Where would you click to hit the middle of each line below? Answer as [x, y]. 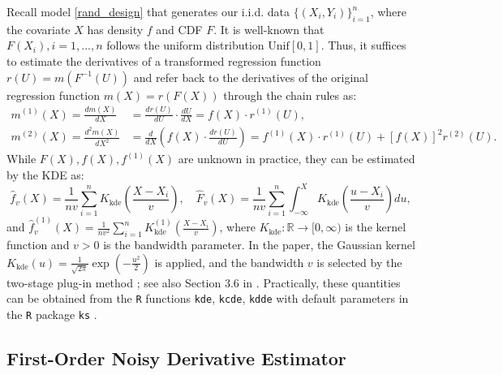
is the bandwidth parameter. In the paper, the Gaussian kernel [259, 245]
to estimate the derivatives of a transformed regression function [164, 60]
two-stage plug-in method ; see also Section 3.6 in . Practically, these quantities [204, 282]
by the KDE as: [45, 174]
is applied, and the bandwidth [229, 262]
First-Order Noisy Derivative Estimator [176, 358]
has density [115, 29]
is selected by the [359, 262]
